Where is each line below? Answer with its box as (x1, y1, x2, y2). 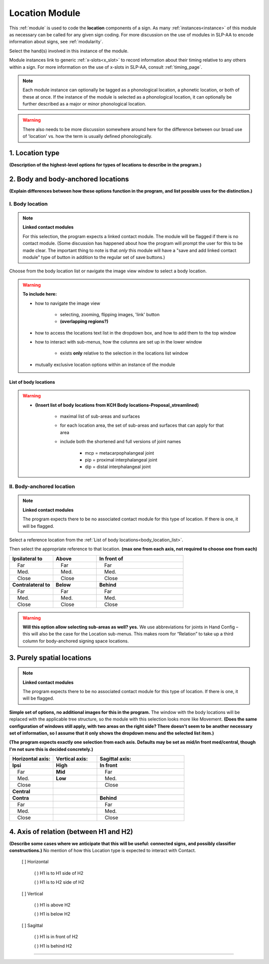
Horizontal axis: (12, 755, 51, 762)
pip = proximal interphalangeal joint (85, 457, 157, 463)
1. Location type (9, 149, 60, 157)
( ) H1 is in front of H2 (34, 934, 78, 940)
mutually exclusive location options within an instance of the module (35, 361, 175, 367)
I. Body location (9, 200, 48, 207)
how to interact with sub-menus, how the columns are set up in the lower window (35, 339, 202, 345)
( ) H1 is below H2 (34, 911, 71, 917)
